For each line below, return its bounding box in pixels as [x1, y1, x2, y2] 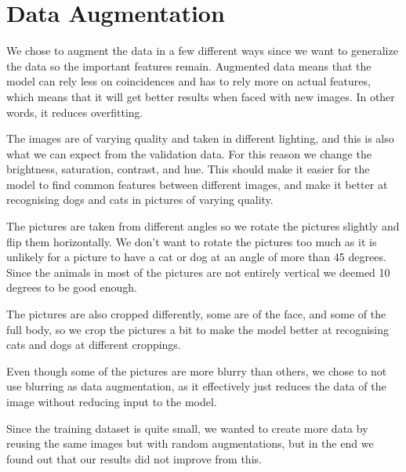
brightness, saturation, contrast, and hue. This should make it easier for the [6, 161, 370, 177]
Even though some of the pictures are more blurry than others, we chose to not [6, 362, 387, 379]
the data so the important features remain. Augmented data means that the [6, 57, 372, 74]
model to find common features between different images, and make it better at [6, 176, 388, 192]
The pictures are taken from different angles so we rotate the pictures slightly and [6, 218, 400, 234]
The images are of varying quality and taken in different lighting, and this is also [6, 130, 394, 147]
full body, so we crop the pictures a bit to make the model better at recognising [6, 321, 390, 337]
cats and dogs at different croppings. [6, 336, 181, 353]
